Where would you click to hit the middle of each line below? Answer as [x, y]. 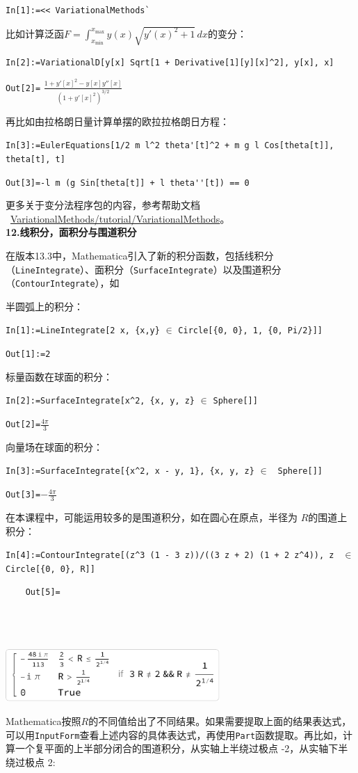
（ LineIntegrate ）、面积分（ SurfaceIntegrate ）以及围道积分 [144, 269]
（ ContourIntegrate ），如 [63, 283]
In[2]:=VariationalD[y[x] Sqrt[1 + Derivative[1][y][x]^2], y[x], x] [170, 63]
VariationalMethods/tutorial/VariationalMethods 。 [120, 218]
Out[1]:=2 [28, 354]
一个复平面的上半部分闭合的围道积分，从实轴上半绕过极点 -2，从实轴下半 [181, 748]
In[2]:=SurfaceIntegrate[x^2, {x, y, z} [100, 401]
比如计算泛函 [35, 33]
